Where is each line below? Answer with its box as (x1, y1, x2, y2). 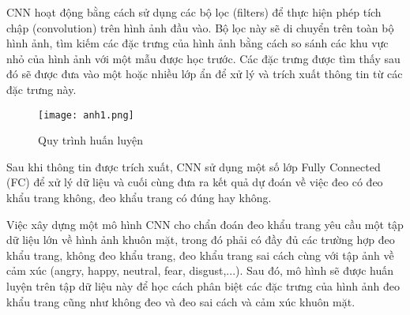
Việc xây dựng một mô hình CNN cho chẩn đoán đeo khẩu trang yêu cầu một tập (6, 216, 404, 232)
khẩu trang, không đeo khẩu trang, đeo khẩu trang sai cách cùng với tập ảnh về (6, 246, 394, 263)
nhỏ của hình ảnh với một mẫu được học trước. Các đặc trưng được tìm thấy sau (6, 50, 401, 66)
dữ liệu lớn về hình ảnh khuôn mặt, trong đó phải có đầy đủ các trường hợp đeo (6, 231, 395, 248)
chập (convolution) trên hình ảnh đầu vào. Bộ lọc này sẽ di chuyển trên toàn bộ (6, 19, 394, 36)
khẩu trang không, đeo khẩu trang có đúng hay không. (6, 189, 272, 205)
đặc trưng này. (6, 81, 77, 97)
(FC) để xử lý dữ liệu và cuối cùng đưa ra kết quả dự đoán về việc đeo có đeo (6, 174, 383, 190)
